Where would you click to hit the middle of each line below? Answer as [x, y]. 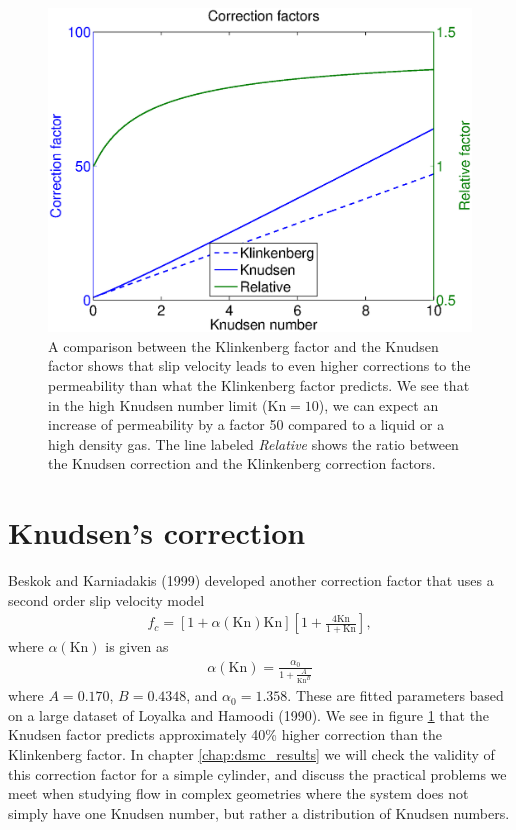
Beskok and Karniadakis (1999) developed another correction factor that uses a [251, 580]
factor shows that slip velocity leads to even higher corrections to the [259, 365]
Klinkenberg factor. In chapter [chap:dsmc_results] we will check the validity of [251, 753]
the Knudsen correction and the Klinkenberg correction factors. [242, 463]
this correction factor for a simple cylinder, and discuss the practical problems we [257, 773]
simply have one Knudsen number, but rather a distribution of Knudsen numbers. [259, 812]
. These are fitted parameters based [395, 695]
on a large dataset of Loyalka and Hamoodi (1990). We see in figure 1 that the [249, 714]
